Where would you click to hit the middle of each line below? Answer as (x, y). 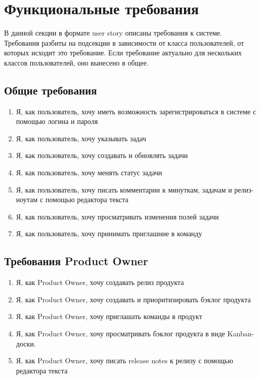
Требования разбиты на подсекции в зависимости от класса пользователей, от (124, 42)
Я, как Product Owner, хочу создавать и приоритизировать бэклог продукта (133, 299)
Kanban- (241, 334)
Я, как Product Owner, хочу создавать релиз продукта (100, 282)
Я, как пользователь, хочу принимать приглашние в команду (109, 233)
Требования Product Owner (76, 261)
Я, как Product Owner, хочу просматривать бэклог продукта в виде (121, 334)
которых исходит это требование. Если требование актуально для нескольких (123, 53)
